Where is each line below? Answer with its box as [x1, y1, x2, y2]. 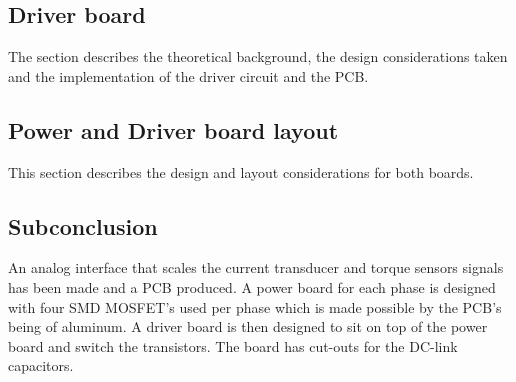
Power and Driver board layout [8, 114, 339, 145]
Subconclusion [8, 210, 158, 241]
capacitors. [8, 355, 74, 376]
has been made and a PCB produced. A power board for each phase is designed [8, 276, 496, 297]
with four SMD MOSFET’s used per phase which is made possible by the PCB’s [8, 296, 502, 317]
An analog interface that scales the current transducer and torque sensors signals [8, 257, 504, 278]
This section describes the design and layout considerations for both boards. [8, 161, 474, 182]
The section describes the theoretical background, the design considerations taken [8, 46, 508, 67]
